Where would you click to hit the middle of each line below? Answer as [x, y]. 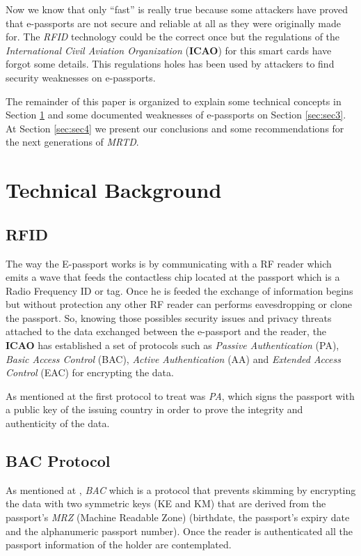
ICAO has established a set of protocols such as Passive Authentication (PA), [173, 345]
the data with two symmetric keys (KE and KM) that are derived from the [166, 503]
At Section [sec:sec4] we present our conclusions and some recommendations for [175, 128]
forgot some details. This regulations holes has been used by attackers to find [170, 64]
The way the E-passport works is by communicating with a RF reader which [169, 263]
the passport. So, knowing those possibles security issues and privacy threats [169, 317]
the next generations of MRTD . [72, 142]
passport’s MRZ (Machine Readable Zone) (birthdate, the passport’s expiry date [178, 517]
